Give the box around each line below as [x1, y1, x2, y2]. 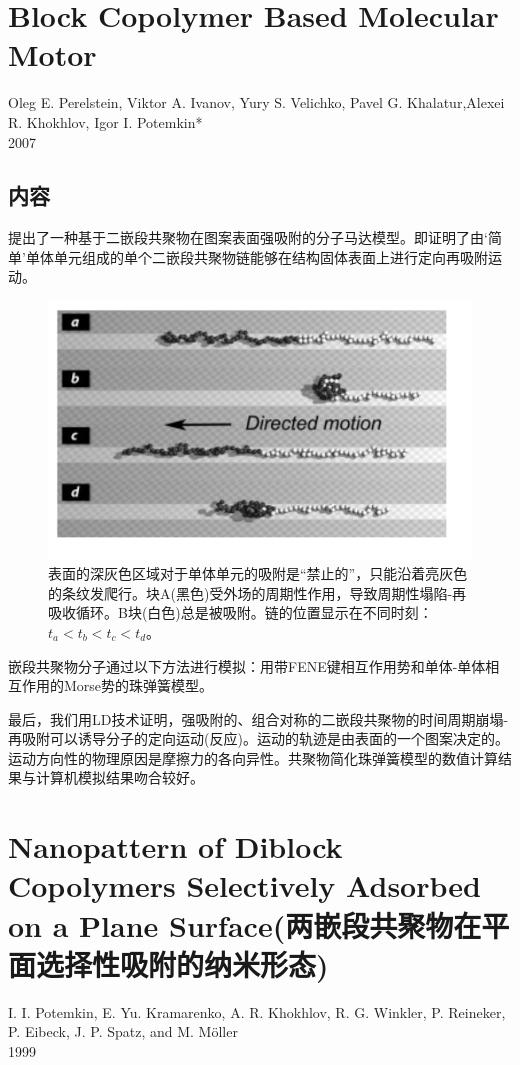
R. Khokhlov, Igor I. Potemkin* [8, 111, 203, 132]
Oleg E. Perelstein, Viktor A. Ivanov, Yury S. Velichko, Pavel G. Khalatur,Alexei [8, 92, 505, 113]
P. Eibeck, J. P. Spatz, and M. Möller [8, 1021, 238, 1042]
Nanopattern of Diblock [8, 826, 343, 867]
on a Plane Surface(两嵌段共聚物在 [8, 904, 482, 945]
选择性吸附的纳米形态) [36, 943, 329, 984]
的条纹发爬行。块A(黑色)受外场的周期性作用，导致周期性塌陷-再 [48, 582, 467, 603]
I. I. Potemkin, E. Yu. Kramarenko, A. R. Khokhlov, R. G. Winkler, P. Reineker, [8, 1001, 506, 1022]
